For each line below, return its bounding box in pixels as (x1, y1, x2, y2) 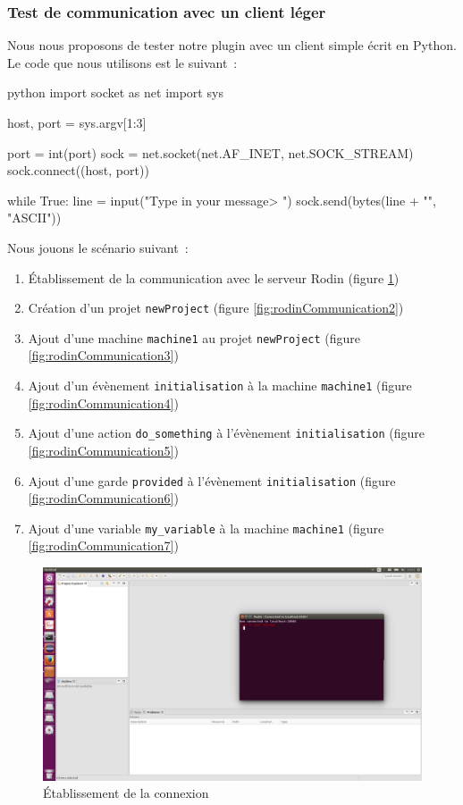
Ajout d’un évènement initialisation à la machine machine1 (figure (28, 376, 412, 395)
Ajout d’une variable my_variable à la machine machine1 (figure (28, 518, 384, 537)
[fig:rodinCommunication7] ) (28, 536, 179, 555)
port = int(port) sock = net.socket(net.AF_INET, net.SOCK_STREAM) (7, 143, 414, 162)
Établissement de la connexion (43, 784, 209, 802)
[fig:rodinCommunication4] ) (28, 393, 179, 412)
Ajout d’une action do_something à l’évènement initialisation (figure (28, 423, 425, 442)
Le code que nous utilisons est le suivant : (7, 53, 238, 71)
